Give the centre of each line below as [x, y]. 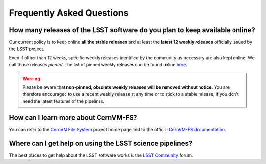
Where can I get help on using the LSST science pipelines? [101, 143]
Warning [31, 78]
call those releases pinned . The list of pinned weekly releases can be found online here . [98, 65]
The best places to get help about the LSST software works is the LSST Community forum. [101, 155]
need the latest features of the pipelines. [63, 101]
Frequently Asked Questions [69, 13]
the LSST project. [27, 49]
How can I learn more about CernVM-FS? [73, 118]
